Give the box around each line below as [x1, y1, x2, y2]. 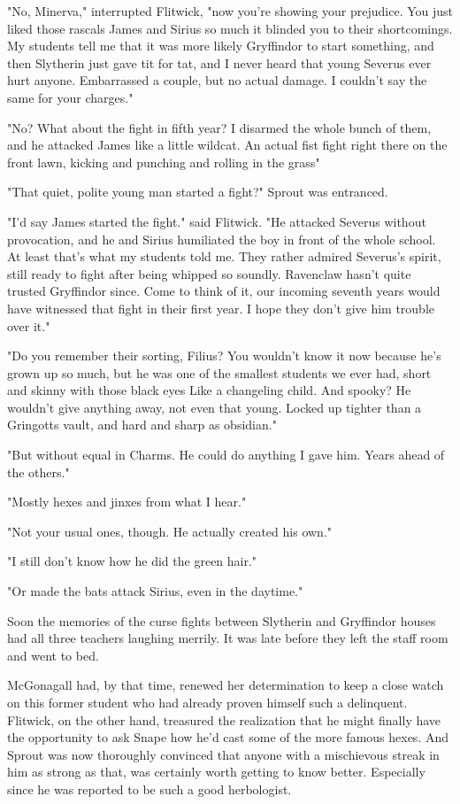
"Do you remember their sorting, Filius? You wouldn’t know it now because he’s [7, 346, 441, 365]
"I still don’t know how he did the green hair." [7, 552, 257, 570]
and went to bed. [7, 646, 99, 664]
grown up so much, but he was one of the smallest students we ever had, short [7, 363, 432, 382]
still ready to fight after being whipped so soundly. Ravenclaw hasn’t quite [7, 264, 411, 282]
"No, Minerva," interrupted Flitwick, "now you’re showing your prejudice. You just [7, 2, 454, 19]
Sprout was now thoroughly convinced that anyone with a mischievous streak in [7, 745, 440, 763]
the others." [7, 462, 70, 481]
